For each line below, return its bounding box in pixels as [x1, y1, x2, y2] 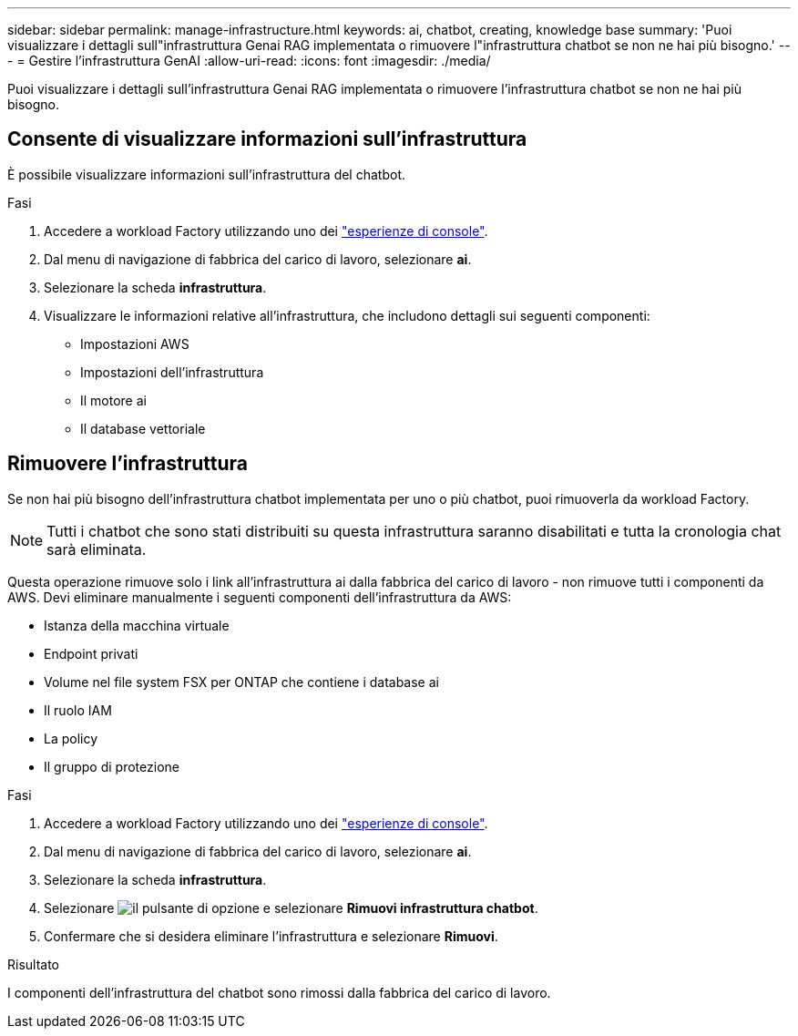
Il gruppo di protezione [44, 758, 179, 774]
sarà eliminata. [46, 539, 147, 559]
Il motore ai [80, 392, 147, 408]
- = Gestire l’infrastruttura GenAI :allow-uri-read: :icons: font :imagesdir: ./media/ [7, 53, 491, 68]
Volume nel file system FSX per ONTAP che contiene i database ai [44, 673, 439, 690]
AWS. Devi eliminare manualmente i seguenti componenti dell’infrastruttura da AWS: [7, 589, 512, 605]
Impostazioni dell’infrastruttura [80, 364, 264, 380]
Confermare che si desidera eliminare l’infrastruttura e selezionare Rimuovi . [44, 928, 498, 944]
